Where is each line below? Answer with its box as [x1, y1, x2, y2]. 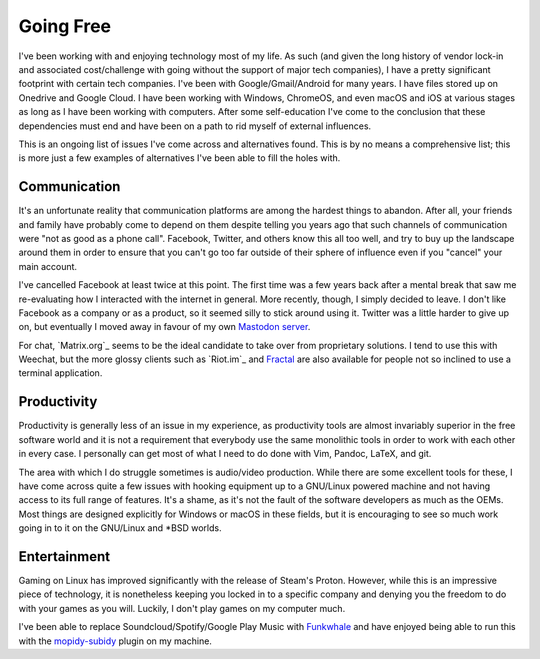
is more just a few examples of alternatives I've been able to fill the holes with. [18, 152, 341, 164]
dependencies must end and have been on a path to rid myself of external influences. [18, 120, 372, 132]
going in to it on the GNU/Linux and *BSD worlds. [18, 522, 222, 534]
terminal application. [18, 367, 103, 379]
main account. [18, 260, 78, 272]
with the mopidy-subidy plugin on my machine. [18, 635, 212, 647]
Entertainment [18, 548, 110, 565]
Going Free [18, 15, 112, 37]
